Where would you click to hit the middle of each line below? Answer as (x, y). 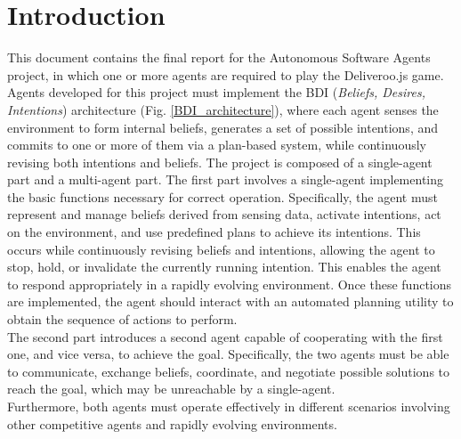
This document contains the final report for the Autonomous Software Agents (219, 57)
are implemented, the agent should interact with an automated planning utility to (230, 301)
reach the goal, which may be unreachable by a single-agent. (171, 389)
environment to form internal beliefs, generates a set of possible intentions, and (223, 127)
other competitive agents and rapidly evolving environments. (172, 423)
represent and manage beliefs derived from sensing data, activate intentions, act (224, 214)
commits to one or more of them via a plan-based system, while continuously (217, 145)
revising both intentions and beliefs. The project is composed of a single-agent (220, 162)
